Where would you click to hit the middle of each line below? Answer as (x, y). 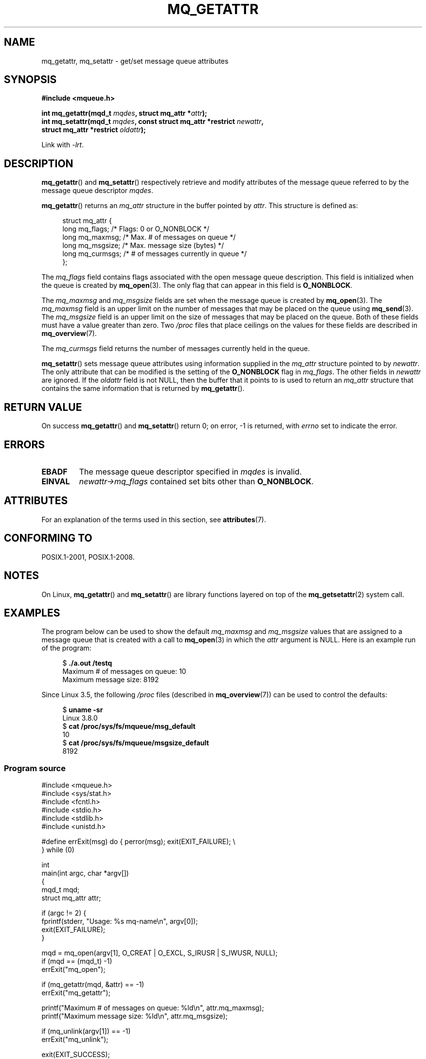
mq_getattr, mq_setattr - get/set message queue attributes (135, 61)
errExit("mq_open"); (73, 970)
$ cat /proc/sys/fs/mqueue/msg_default (129, 726)
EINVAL (56, 481)
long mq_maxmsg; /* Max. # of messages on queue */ (149, 237)
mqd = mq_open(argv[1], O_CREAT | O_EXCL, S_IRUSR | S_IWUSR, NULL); (160, 953)
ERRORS (25, 444)
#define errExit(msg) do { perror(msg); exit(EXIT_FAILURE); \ (138, 842)
